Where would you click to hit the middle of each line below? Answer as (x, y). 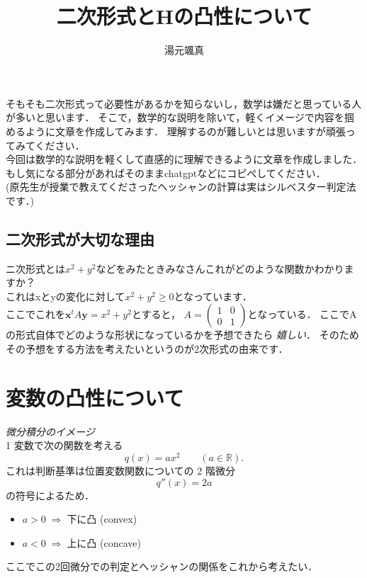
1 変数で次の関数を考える (64, 445)
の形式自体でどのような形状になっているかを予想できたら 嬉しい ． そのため (182, 335)
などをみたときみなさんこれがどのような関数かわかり (220, 268)
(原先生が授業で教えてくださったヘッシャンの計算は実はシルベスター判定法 (181, 187)
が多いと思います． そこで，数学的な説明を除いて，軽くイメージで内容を (175, 117)
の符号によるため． (50, 495)
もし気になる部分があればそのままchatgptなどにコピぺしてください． (166, 172)
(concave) (120, 542)
